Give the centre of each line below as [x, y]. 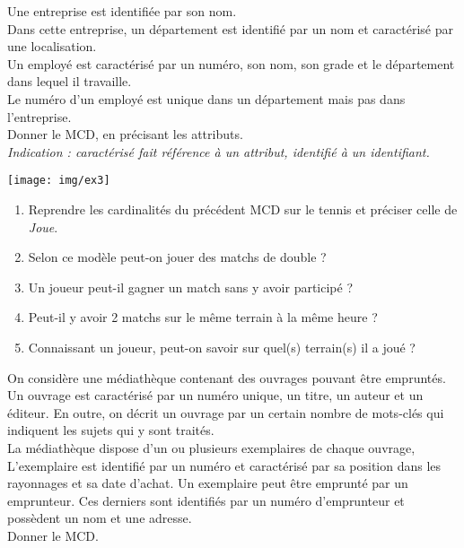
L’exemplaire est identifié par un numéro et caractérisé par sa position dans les [224, 465]
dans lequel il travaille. [70, 81]
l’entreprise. [39, 116]
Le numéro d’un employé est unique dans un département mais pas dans [206, 98]
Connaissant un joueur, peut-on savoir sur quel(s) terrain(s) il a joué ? [222, 347]
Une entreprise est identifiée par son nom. [122, 11]
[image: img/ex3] [59, 181]
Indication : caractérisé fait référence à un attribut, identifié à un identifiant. [219, 151]
